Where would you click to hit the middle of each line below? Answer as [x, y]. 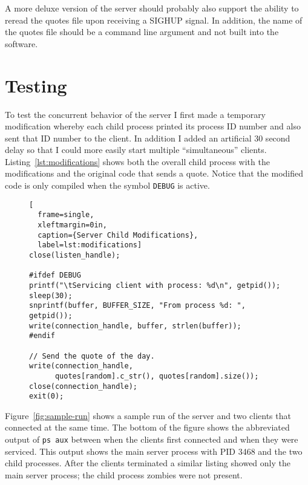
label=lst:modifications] [90, 245]
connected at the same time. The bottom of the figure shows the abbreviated [147, 427]
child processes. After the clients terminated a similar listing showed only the [148, 463]
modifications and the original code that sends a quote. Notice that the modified [154, 173]
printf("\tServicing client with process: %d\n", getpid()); [155, 285]
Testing [36, 85]
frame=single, [66, 215]
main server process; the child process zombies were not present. [124, 474]
